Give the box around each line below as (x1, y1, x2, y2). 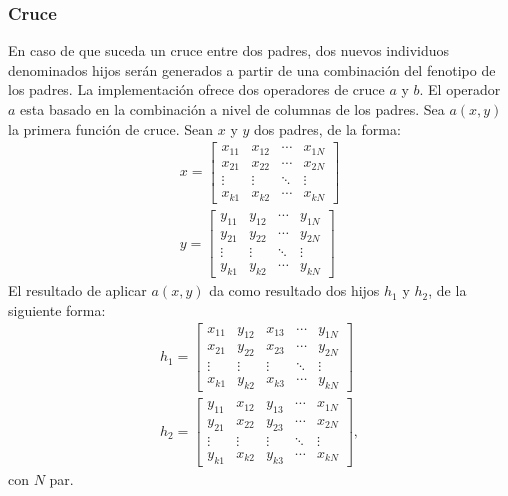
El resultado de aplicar (8, 280, 147, 301)
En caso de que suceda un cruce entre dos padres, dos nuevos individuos (8, 40, 450, 61)
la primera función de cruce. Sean (8, 118, 214, 139)
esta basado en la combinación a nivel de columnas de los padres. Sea (20, 99, 445, 119)
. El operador (419, 79, 501, 100)
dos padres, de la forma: (254, 118, 401, 139)
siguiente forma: (8, 299, 106, 320)
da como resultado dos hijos (209, 280, 380, 301)
